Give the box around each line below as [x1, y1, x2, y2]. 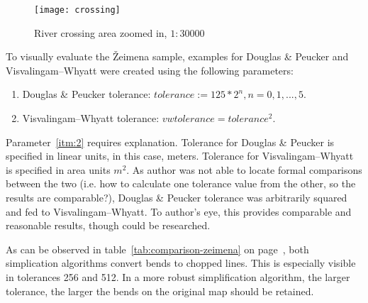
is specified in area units [6, 162, 111, 177]
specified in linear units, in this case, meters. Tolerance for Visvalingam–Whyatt [6, 148, 354, 163]
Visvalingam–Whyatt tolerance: [22, 111, 160, 126]
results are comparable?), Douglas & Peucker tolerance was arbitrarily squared [6, 190, 347, 204]
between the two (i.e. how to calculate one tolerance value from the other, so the [6, 176, 356, 191]
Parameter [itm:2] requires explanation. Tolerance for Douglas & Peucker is [6, 134, 335, 149]
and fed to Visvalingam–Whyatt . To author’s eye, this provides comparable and [6, 204, 352, 219]
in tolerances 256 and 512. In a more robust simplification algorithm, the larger [6, 269, 350, 284]
